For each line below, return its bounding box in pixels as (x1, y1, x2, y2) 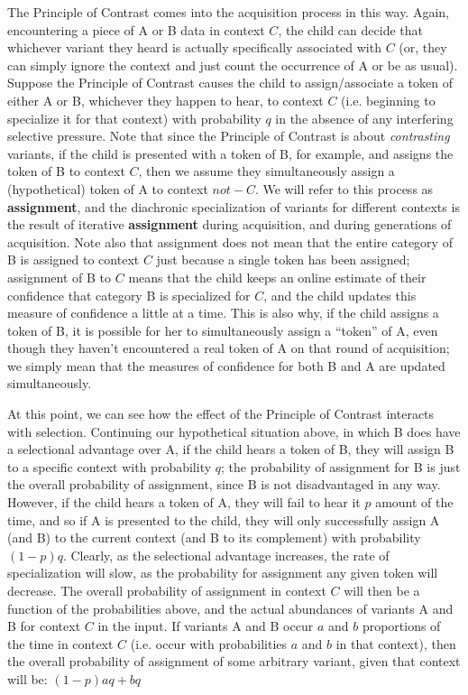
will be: (7, 669, 48, 688)
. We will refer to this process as (254, 179, 434, 198)
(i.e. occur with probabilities (130, 634, 288, 653)
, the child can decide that (278, 20, 423, 39)
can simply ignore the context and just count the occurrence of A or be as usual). (7, 55, 458, 74)
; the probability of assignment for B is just (220, 457, 461, 476)
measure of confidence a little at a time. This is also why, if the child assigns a (7, 303, 439, 322)
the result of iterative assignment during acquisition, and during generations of (7, 215, 452, 234)
